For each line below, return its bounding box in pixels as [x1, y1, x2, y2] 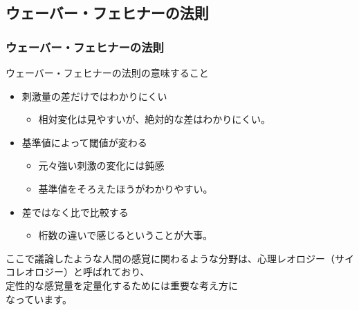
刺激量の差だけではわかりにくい [21, 88, 167, 103]
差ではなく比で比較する [21, 204, 129, 219]
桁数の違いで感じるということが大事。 [38, 228, 213, 242]
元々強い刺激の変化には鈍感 [38, 158, 165, 173]
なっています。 [6, 291, 72, 306]
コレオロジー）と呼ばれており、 [6, 264, 150, 279]
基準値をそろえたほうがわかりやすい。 [38, 181, 213, 195]
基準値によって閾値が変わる [21, 135, 147, 149]
